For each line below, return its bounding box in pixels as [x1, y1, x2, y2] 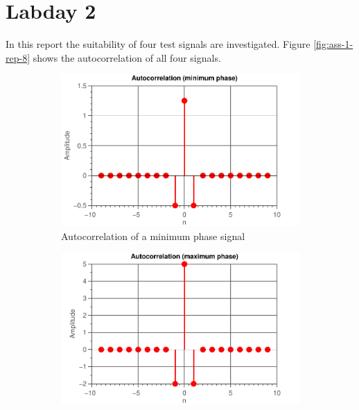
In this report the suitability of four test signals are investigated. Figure [6, 37, 310, 51]
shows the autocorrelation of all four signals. [33, 50, 221, 65]
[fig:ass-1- [313, 37, 353, 51]
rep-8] [6, 50, 30, 65]
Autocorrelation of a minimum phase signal [61, 228, 245, 243]
